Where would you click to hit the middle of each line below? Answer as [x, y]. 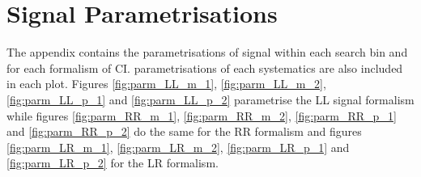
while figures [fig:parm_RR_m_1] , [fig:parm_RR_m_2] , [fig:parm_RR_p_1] [202, 115]
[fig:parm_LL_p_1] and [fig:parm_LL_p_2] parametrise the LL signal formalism [210, 99]
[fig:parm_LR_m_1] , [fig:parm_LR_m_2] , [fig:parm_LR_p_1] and [178, 147]
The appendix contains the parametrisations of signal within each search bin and [207, 52]
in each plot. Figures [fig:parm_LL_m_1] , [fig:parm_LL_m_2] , [166, 84]
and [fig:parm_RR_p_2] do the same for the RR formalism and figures [184, 131]
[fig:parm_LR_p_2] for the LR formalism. [113, 163]
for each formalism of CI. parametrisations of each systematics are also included [205, 67]
